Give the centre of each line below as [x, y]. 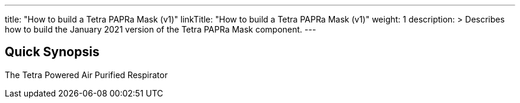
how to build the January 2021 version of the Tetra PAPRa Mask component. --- [161, 29]
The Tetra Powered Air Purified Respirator [86, 75]
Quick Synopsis [52, 52]
